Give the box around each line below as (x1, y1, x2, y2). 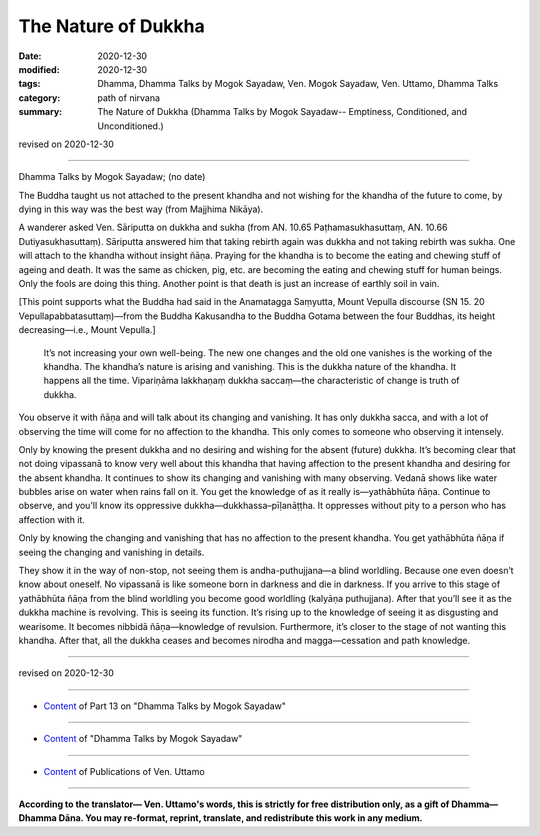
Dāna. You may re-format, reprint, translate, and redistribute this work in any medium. (58, 812, 424, 824)
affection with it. (18, 513, 85, 525)
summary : (18, 106, 63, 118)
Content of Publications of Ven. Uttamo (43, 765, 205, 777)
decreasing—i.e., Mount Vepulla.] (18, 324, 157, 336)
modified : (18, 63, 60, 75)
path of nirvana (97, 91, 160, 104)
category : (18, 91, 61, 104)
